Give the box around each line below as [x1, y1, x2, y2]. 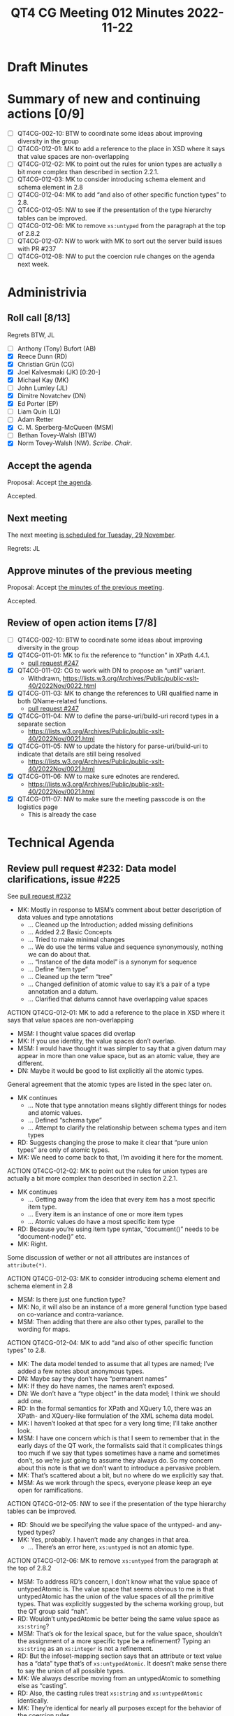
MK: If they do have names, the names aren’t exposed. [17, 1382, 175, 1391]
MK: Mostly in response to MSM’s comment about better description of [17, 906, 222, 914]
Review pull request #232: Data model [7, 862, 177, 874]
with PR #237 [17, 244, 57, 253]
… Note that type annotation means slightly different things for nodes [27, 1101, 227, 1110]
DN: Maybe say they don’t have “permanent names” [17, 1374, 168, 1383]
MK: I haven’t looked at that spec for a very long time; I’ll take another [17, 1419, 218, 1428]
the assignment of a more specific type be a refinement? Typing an [17, 1637, 211, 1645]
